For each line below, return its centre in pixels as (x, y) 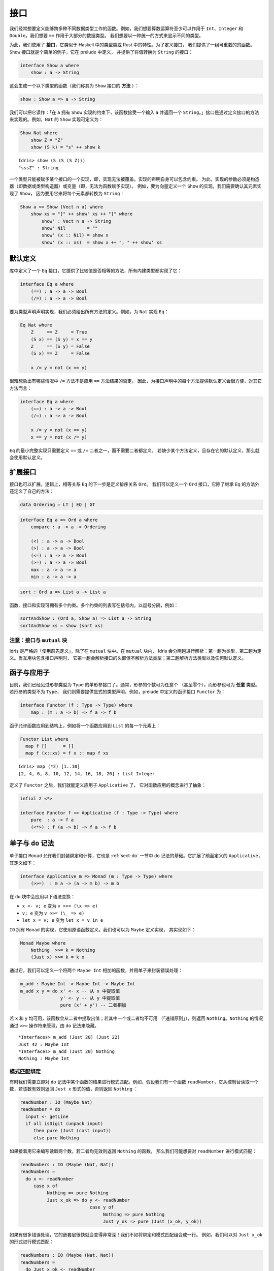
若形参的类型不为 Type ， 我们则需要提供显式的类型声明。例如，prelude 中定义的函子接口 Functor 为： (117, 692)
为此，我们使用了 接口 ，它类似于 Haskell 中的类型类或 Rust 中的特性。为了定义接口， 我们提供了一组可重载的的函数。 (132, 45)
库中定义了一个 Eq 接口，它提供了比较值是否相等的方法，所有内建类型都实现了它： (96, 271)
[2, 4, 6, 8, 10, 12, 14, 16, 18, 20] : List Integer (87, 774)
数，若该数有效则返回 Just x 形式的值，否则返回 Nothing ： (74, 1088)
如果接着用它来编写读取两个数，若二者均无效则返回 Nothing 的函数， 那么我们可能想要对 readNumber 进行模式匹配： (133, 1151)
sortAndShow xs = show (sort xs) (62, 626)
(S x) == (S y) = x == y (62, 339)
